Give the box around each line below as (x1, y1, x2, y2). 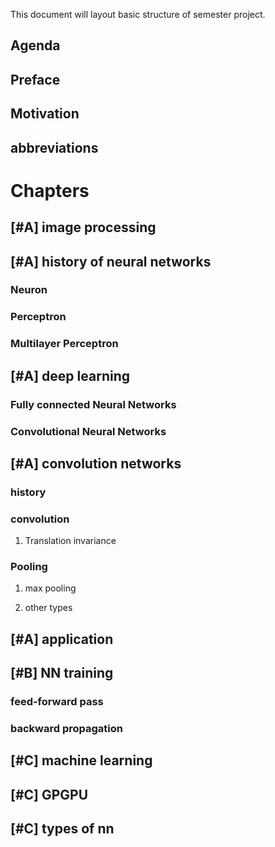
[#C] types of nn (10, 820, 115, 838)
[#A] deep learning (10, 367, 130, 384)
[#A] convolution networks (10, 455, 182, 472)
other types (24, 602, 73, 614)
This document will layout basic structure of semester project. (10, 9, 266, 20)
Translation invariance (24, 535, 117, 547)
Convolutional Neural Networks (10, 424, 167, 438)
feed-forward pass (10, 695, 104, 709)
